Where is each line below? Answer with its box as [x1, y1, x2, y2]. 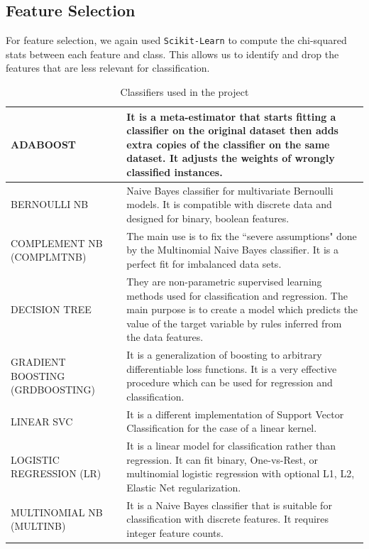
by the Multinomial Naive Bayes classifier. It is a [126, 242, 339, 257]
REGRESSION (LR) [11, 466, 101, 481]
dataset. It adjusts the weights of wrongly [126, 151, 335, 165]
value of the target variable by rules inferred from [126, 315, 342, 330]
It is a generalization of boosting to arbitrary [126, 347, 322, 362]
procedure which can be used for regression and [126, 375, 333, 390]
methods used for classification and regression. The [126, 288, 348, 303]
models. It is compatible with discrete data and [126, 197, 332, 212]
